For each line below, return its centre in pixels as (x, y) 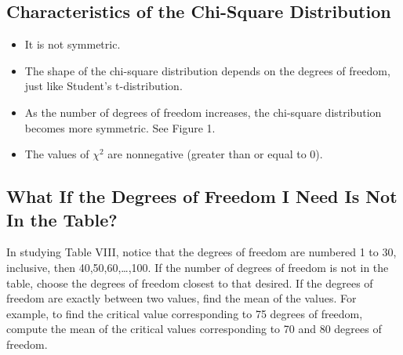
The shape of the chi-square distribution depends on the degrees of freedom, (207, 70)
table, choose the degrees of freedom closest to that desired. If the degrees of (190, 283)
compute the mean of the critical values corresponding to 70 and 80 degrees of (194, 329)
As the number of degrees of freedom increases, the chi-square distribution (203, 112)
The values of (57, 154)
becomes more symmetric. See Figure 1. (120, 127)
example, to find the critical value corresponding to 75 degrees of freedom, (185, 313)
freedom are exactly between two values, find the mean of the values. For (182, 298)
